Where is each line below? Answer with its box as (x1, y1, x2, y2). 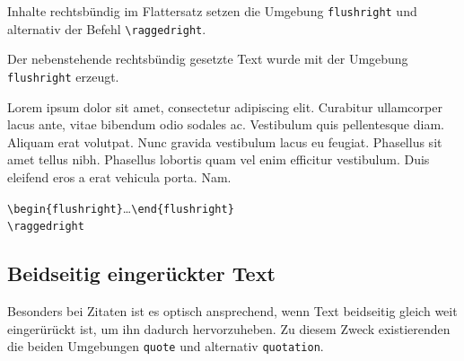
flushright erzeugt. (7, 66, 119, 85)
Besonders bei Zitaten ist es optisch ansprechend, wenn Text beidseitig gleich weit (7, 302, 458, 321)
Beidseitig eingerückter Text (7, 260, 276, 287)
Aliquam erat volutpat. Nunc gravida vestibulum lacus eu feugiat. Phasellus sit (7, 132, 442, 151)
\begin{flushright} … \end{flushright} (7, 198, 234, 216)
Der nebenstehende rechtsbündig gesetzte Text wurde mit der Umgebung (7, 49, 408, 68)
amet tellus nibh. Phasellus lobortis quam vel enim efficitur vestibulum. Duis (7, 150, 430, 169)
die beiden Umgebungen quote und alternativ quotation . (7, 337, 324, 356)
